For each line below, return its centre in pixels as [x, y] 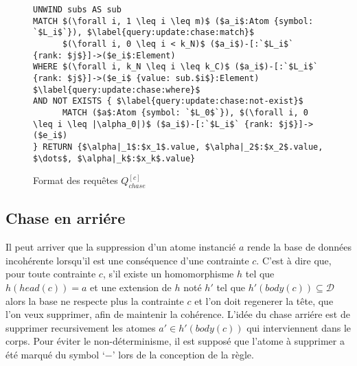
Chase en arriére [66, 218]
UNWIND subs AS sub [77, 10]
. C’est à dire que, [294, 260]
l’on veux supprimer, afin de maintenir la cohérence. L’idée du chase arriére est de [178, 314]
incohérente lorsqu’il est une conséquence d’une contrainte [127, 260]
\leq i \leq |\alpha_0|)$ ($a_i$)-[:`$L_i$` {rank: [153, 124]
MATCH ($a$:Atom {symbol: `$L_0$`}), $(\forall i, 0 [185, 112]
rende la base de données [299, 247]
